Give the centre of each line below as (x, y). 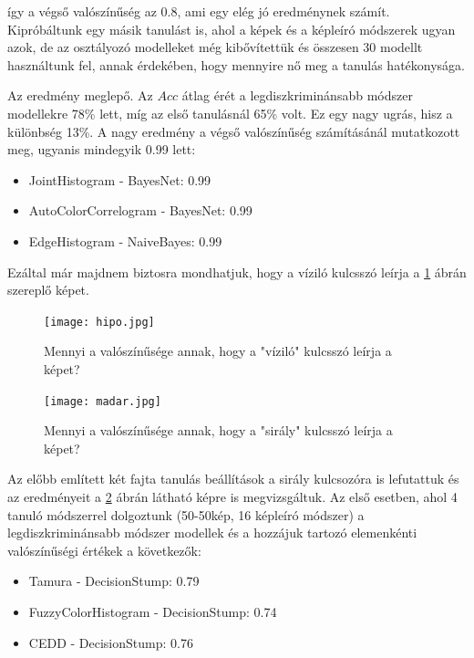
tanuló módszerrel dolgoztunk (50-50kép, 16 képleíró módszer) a (186, 514)
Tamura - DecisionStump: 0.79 (114, 581)
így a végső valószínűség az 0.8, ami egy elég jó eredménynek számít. (199, 11)
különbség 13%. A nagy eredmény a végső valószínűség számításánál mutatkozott (234, 131)
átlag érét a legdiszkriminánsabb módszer (297, 95)
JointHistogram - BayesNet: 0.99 (120, 179)
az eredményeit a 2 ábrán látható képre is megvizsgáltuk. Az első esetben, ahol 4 (232, 496)
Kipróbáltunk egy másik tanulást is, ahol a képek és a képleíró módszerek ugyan (232, 29)
